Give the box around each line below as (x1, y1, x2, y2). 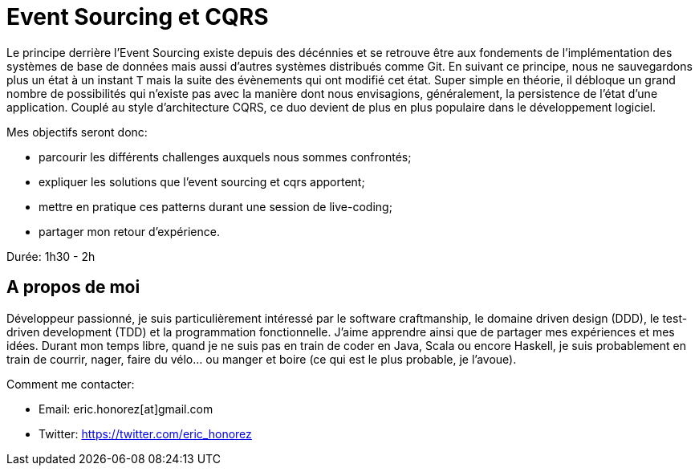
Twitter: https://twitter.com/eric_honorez (39, 426, 252, 441)
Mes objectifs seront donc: (6, 124, 148, 139)
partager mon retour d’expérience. (39, 224, 220, 238)
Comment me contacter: (6, 376, 135, 391)
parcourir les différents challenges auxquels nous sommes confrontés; (39, 149, 412, 164)
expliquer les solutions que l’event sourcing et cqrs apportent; (39, 174, 365, 189)
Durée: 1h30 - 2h (6, 249, 96, 263)
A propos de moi (6, 277, 140, 298)
